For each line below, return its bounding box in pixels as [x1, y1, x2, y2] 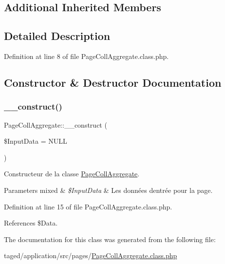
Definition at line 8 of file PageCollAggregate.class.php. [4, 51, 169, 61]
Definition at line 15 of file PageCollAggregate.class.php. [4, 201, 172, 211]
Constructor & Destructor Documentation [4, 75, 222, 90]
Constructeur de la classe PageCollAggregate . [4, 169, 140, 179]
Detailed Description [4, 28, 111, 43]
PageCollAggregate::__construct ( [4, 119, 107, 130]
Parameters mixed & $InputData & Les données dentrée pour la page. [4, 185, 213, 195]
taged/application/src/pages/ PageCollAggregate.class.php [4, 250, 177, 261]
